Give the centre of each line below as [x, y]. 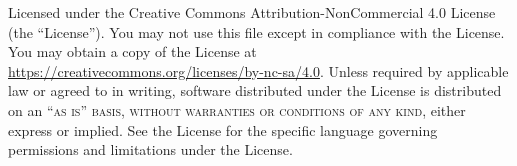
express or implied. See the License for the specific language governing [223, 129]
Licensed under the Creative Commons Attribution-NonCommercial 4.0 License [252, 12]
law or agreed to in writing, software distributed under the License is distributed [255, 90]
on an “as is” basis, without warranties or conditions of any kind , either [237, 109]
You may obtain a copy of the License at [132, 51]
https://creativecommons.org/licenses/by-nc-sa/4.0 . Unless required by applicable [258, 70]
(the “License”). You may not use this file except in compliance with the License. [256, 31]
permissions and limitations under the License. [150, 149]
